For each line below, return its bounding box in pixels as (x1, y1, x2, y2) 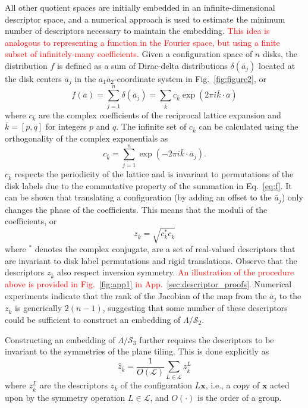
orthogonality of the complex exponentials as (5, 132, 168, 145)
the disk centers (5, 72, 62, 84)
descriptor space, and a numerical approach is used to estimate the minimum (5, 12, 285, 25)
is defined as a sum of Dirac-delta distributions (56, 59, 228, 71)
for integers (45, 120, 87, 133)
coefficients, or (5, 215, 57, 227)
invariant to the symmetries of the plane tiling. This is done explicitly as (5, 345, 269, 357)
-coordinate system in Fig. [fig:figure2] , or (114, 72, 267, 84)
